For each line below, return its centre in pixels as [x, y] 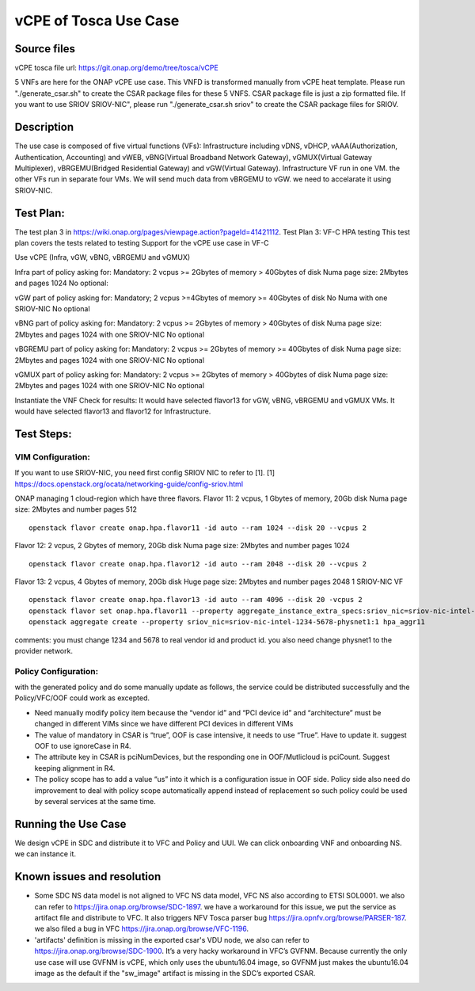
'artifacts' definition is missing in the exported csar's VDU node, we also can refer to [172, 940]
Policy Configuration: [57, 671]
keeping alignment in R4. [75, 768]
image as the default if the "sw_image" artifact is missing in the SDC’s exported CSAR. [175, 973]
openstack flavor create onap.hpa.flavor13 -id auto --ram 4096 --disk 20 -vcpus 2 [196, 600]
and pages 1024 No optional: [61, 283]
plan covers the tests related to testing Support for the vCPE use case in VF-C [142, 243]
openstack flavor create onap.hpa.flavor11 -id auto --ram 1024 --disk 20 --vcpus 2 [198, 528]
